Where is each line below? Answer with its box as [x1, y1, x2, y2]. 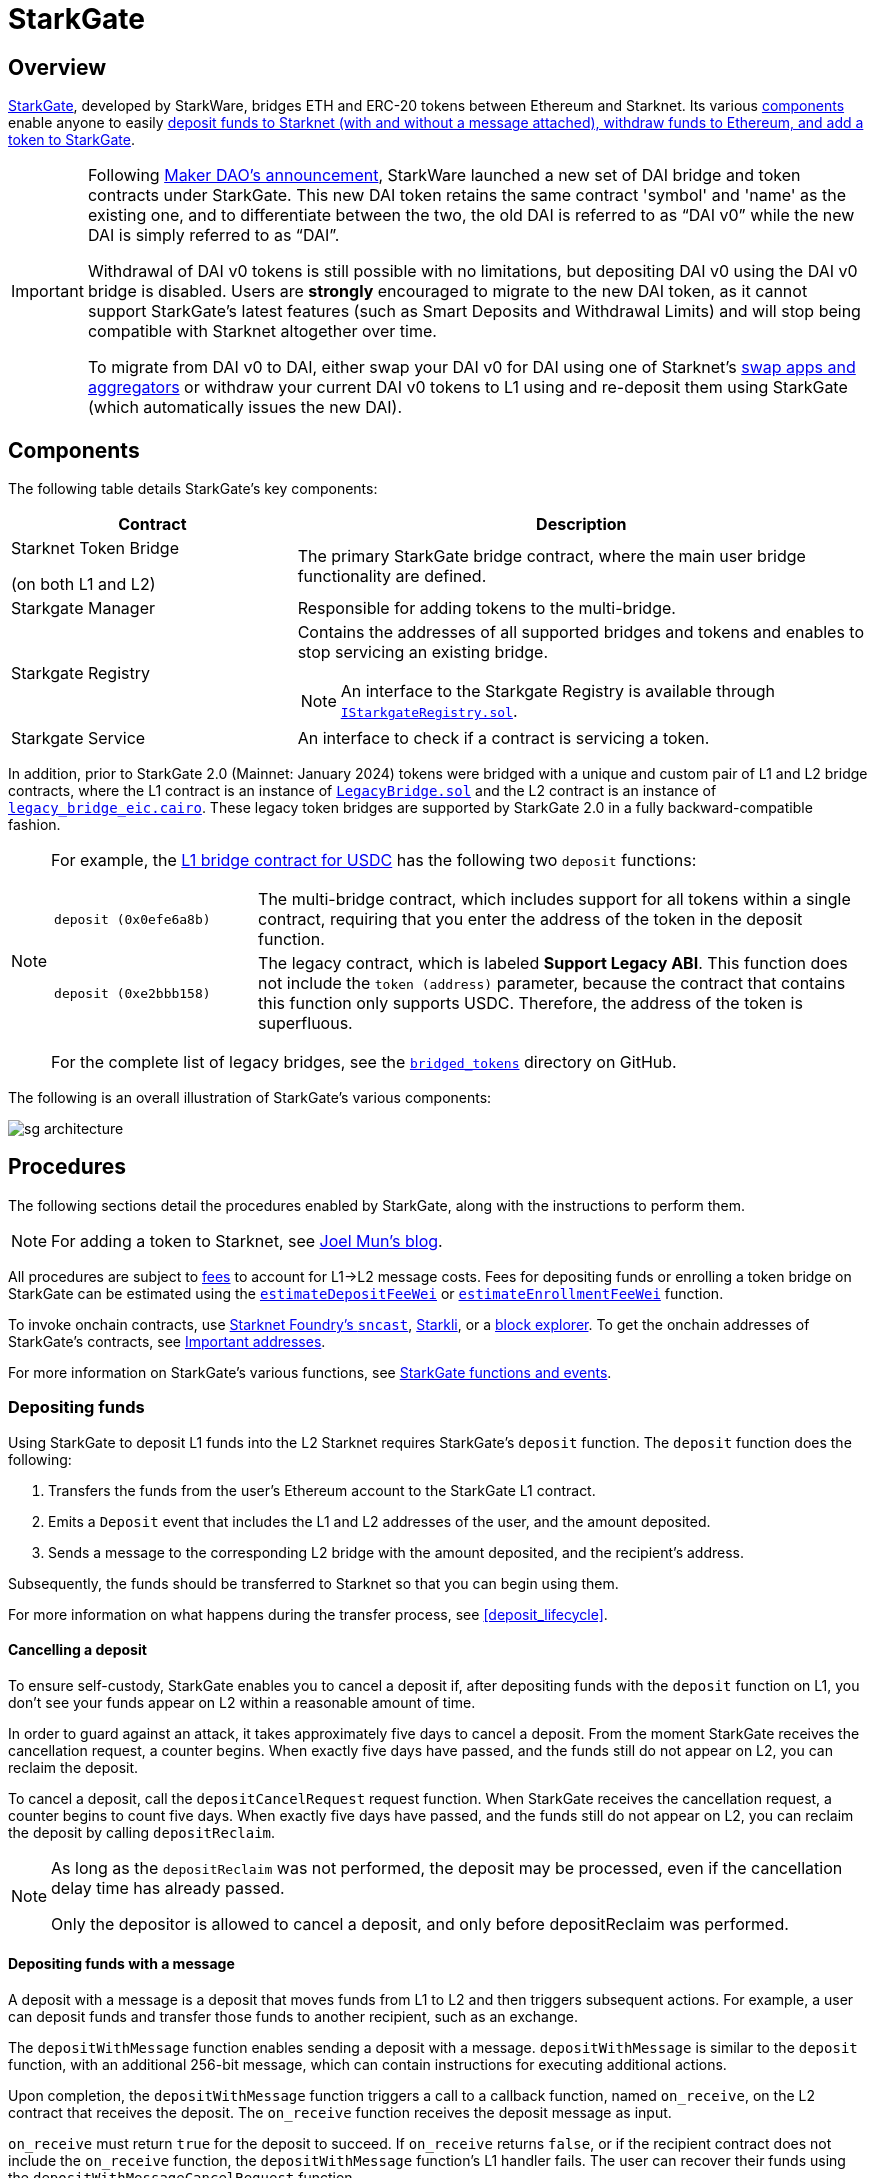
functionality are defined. [297, 566, 487, 587]
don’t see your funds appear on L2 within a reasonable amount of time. [8, 1693, 476, 1711]
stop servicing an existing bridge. [297, 642, 548, 663]
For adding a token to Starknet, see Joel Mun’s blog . [51, 1230, 443, 1251]
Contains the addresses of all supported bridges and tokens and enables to [297, 622, 865, 643]
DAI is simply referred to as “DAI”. [87, 225, 340, 246]
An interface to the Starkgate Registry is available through [340, 681, 776, 702]
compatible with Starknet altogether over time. [87, 321, 437, 342]
